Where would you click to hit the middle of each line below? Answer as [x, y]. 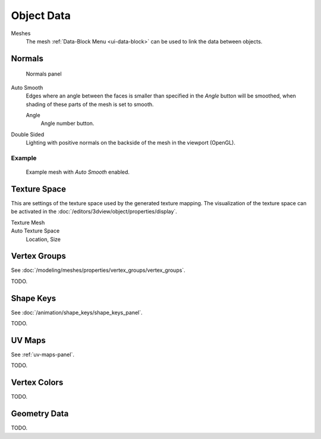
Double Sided [28, 134]
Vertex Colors [37, 383]
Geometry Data [40, 414]
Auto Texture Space [35, 231]
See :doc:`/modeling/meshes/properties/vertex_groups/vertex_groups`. [98, 270]
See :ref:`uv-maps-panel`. [43, 355]
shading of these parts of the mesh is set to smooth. [90, 104]
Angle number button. [67, 123]
